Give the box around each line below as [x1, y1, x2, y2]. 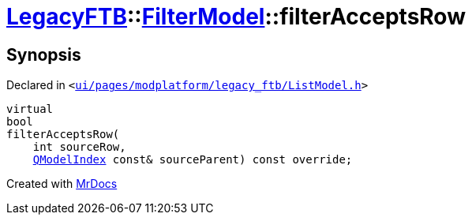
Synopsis [6, 44, 81, 65]
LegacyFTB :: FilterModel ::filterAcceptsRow [6, 3, 466, 30]
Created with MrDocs [6, 177, 118, 191]
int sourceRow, [32, 140, 126, 154]
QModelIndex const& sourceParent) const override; [32, 153, 353, 167]
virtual [6, 103, 54, 116]
